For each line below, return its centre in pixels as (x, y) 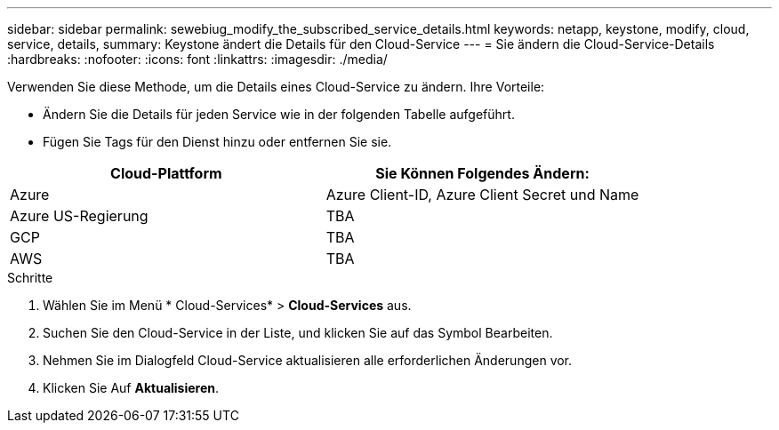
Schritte (30, 278)
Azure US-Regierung (79, 216)
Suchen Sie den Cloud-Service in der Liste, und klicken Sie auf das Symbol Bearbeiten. (298, 333)
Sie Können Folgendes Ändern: (482, 173)
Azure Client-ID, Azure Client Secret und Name (482, 195)
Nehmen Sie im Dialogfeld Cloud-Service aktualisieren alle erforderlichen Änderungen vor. (308, 360)
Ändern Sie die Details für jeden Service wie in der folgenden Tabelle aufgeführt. (279, 114)
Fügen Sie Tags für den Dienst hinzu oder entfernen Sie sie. (217, 142)
